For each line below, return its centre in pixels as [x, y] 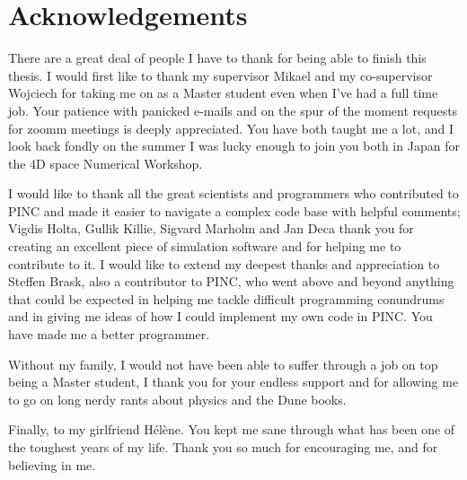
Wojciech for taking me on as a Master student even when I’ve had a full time [223, 93]
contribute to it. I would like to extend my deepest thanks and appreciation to [224, 263]
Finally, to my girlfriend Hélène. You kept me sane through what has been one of [232, 429]
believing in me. [52, 464]
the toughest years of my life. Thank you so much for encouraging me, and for [223, 447]
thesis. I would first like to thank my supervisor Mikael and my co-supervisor [220, 75]
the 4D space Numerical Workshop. [106, 163]
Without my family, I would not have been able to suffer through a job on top [223, 364]
